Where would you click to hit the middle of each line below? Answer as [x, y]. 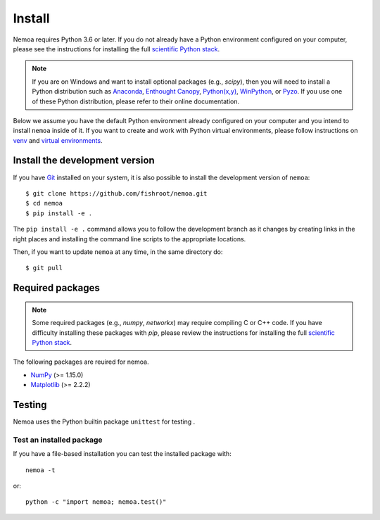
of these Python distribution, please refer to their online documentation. [135, 101]
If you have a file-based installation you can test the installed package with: [122, 454]
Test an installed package [58, 440]
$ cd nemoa [44, 203]
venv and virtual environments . [58, 140]
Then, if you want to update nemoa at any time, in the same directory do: [118, 252]
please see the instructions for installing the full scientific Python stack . [116, 49]
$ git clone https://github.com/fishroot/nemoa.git [116, 193]
